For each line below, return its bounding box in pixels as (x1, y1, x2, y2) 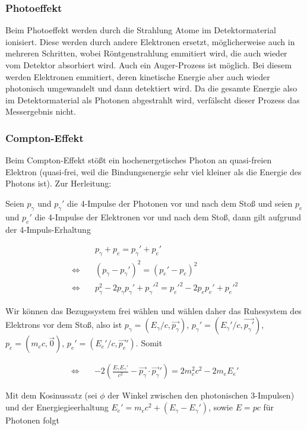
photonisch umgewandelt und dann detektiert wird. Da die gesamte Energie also (5, 82, 297, 94)
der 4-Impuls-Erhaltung (5, 223, 91, 235)
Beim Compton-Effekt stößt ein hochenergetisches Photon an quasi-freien (5, 154, 272, 166)
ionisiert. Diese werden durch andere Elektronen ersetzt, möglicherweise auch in (5, 35, 295, 48)
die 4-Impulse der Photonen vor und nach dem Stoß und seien (67, 197, 293, 209)
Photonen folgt (5, 414, 59, 426)
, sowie (208, 401, 233, 413)
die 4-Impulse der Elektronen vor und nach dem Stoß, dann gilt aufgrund (34, 210, 301, 223)
